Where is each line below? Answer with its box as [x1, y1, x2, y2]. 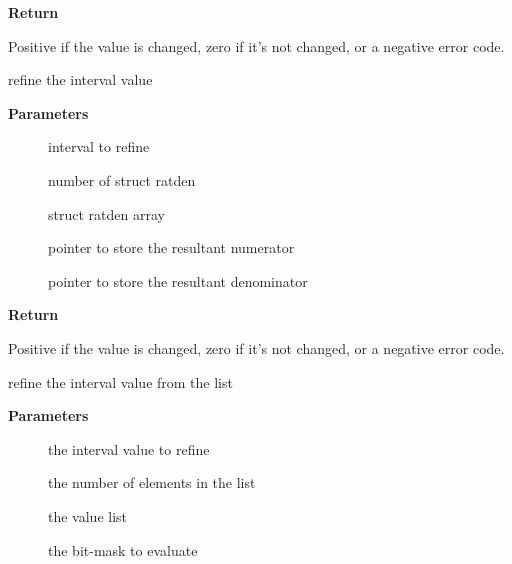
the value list [48, 505, 128, 526]
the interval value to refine [48, 438, 210, 459]
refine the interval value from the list [8, 371, 233, 392]
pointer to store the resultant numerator [48, 237, 295, 258]
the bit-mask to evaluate [48, 539, 198, 560]
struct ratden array [48, 203, 165, 224]
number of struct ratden [48, 169, 196, 190]
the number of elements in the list [48, 472, 256, 493]
